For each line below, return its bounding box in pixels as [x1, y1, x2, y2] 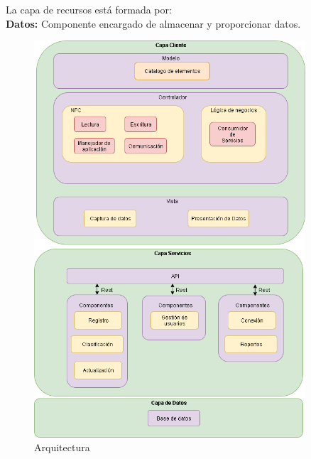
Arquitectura [34, 440, 90, 455]
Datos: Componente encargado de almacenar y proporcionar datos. [6, 16, 301, 31]
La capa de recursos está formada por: [6, 2, 172, 16]
